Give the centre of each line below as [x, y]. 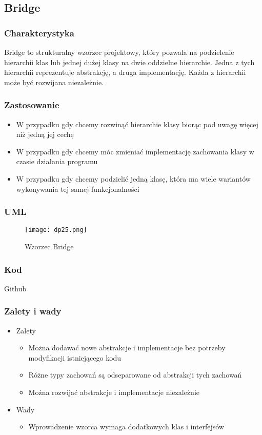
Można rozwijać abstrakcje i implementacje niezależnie [114, 392]
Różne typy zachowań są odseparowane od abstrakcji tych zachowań [135, 375]
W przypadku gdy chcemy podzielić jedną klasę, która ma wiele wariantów [133, 178]
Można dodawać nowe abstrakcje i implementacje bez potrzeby [127, 348]
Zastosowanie [32, 105]
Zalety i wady [33, 311]
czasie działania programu [57, 161]
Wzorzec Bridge [49, 246]
